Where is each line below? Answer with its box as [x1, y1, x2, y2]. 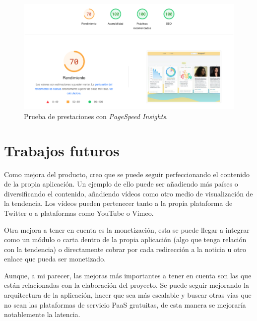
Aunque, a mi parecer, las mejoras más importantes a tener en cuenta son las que [4, 270, 252, 280]
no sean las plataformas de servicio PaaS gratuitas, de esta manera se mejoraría [4, 299, 246, 310]
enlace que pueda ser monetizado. [4, 254, 106, 264]
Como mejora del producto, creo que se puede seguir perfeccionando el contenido [4, 169, 250, 179]
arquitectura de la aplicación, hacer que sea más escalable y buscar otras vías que [4, 290, 252, 300]
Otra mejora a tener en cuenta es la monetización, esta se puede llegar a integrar [4, 224, 250, 235]
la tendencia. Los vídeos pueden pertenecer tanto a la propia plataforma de [4, 198, 233, 208]
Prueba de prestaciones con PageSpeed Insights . [24, 111, 168, 121]
